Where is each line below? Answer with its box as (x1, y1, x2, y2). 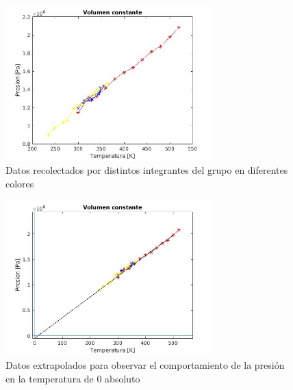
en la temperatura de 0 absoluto (5, 371, 140, 385)
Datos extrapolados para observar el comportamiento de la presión (5, 357, 285, 372)
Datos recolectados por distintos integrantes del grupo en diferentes (5, 163, 288, 177)
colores (5, 176, 34, 190)
